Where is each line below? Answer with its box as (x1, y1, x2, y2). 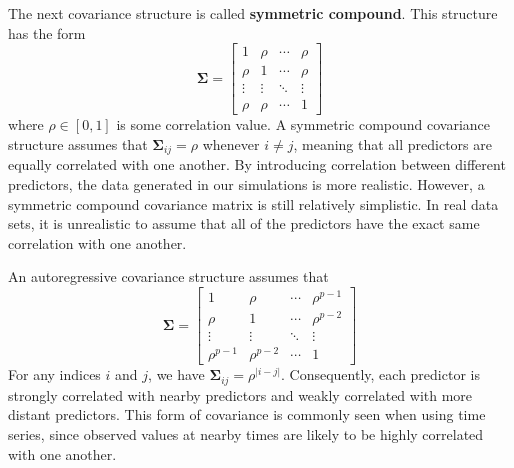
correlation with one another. (8, 232, 187, 253)
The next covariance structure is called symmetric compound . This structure (8, 3, 498, 23)
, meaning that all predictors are (293, 133, 492, 154)
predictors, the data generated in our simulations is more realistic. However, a (8, 173, 485, 194)
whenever (202, 133, 260, 154)
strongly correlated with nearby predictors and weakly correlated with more (8, 384, 473, 405)
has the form (8, 22, 86, 43)
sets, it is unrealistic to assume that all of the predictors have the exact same (8, 213, 480, 234)
